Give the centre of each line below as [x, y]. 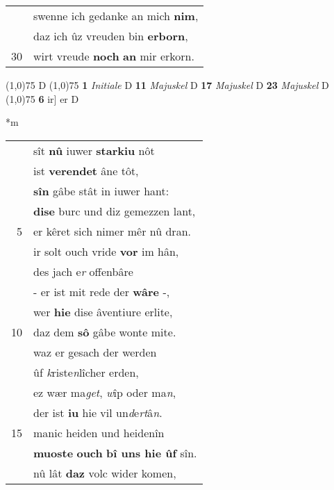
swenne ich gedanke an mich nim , [116, 16]
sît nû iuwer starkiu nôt [94, 150]
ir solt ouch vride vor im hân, [106, 251]
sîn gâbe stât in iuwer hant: [101, 190]
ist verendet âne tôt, [86, 170]
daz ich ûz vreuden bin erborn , [111, 36]
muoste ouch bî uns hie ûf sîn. [115, 452]
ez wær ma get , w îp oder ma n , [105, 392]
